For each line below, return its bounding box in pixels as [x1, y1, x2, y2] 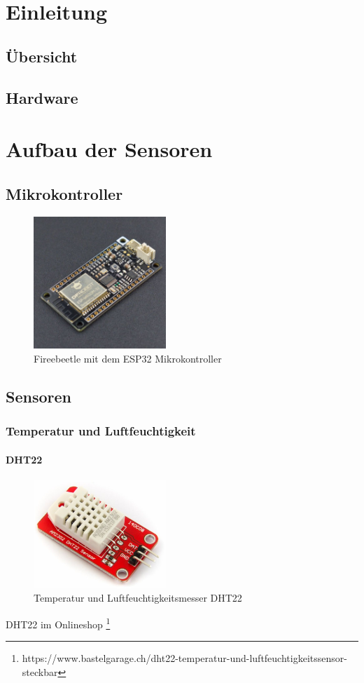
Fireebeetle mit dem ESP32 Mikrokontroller [34, 351, 222, 366]
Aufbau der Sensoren [6, 135, 213, 163]
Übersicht [6, 45, 78, 67]
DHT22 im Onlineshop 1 [6, 614, 111, 631]
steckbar [22, 664, 58, 679]
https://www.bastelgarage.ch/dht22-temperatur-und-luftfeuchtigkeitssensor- [22, 651, 347, 665]
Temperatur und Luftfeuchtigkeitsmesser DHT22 [34, 590, 242, 605]
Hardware [6, 86, 78, 108]
